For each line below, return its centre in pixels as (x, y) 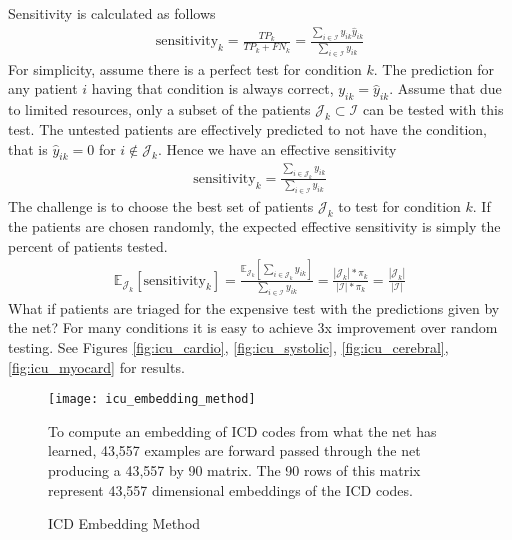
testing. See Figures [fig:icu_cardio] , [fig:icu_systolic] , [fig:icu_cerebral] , (228, 347)
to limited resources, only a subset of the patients (159, 109)
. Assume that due (445, 88)
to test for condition (399, 206)
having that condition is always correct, (212, 88)
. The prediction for (434, 68)
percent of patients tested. (88, 245)
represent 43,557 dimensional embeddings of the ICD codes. (230, 489)
